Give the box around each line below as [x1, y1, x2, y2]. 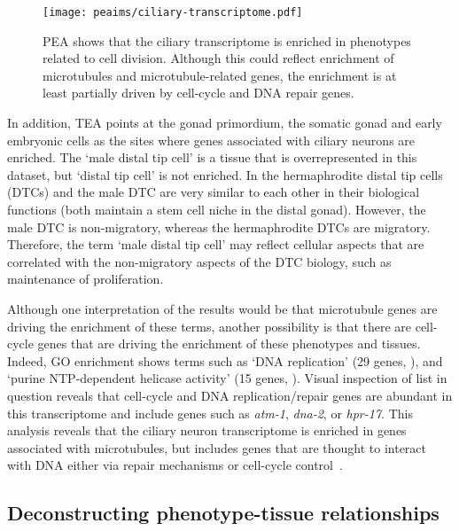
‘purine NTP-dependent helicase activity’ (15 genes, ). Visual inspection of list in [7, 369, 447, 387]
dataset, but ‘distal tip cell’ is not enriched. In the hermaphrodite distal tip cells [7, 165, 443, 184]
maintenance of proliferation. [7, 269, 164, 288]
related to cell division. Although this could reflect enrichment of [43, 49, 394, 67]
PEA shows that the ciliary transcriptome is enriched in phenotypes [43, 31, 411, 50]
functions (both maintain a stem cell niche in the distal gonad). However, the [7, 200, 426, 218]
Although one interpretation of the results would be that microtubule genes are [7, 299, 438, 317]
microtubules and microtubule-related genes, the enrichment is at [43, 66, 397, 84]
